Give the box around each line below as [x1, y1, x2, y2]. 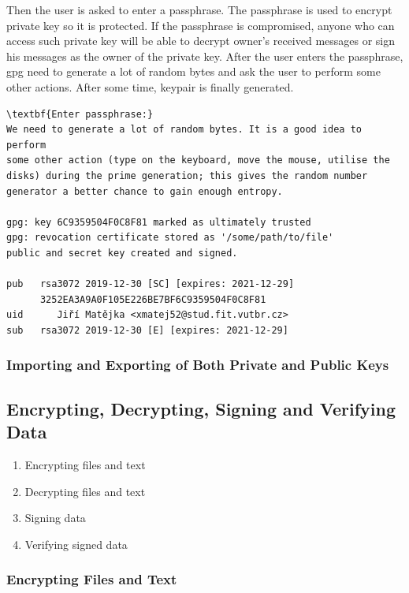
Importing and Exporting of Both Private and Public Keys [6, 355, 389, 375]
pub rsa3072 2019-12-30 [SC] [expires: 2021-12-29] [6, 278, 295, 290]
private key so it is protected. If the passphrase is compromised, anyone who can [6, 17, 395, 33]
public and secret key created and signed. [6, 247, 238, 259]
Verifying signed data [24, 535, 128, 552]
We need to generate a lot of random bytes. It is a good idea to [6, 124, 363, 136]
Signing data [24, 509, 86, 526]
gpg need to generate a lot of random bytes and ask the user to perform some [6, 63, 381, 80]
